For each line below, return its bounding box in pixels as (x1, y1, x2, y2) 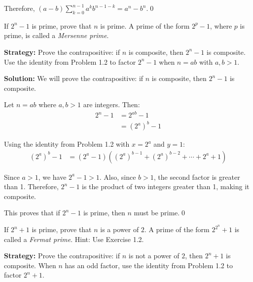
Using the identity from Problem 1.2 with (4, 139, 130, 149)
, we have (38, 171, 67, 182)
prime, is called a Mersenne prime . (4, 30, 109, 40)
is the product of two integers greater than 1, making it (82, 181, 250, 192)
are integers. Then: (83, 99, 140, 110)
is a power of (100, 224, 139, 235)
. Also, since (99, 171, 136, 182)
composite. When (4, 260, 56, 270)
